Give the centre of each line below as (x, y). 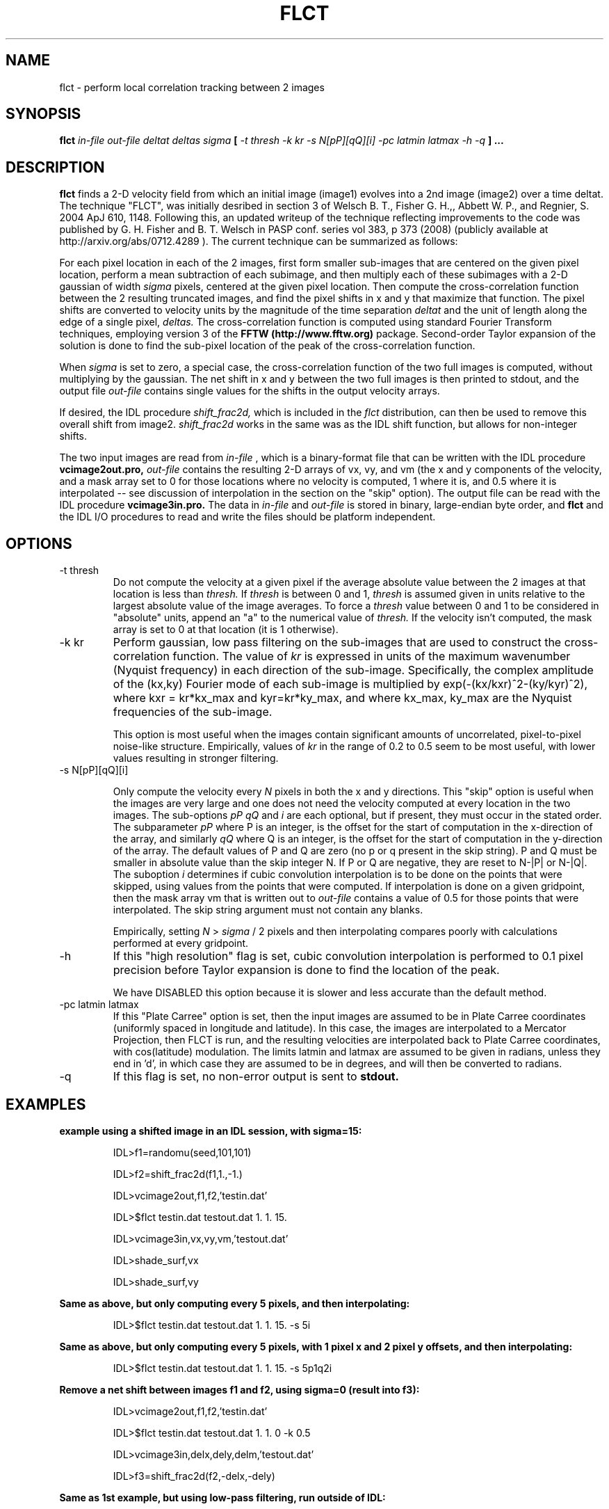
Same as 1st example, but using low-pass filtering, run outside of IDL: (222, 1497)
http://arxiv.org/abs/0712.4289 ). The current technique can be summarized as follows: (259, 241)
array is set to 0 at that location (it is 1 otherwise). (226, 630)
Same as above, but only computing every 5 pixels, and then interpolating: (235, 1303)
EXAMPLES (46, 1104)
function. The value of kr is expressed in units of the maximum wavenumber (372, 656)
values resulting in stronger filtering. (196, 758)
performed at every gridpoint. (181, 943)
